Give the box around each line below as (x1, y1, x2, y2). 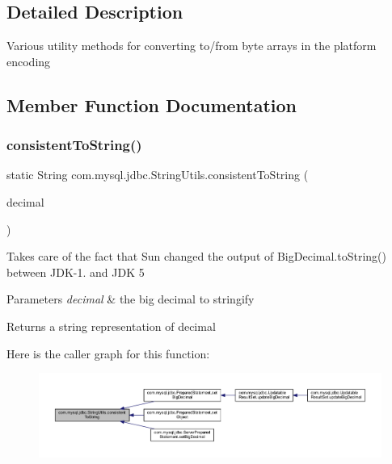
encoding (6, 52, 51, 69)
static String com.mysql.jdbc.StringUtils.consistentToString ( (6, 166, 309, 183)
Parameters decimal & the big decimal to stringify (6, 291, 255, 307)
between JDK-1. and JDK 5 (6, 263, 145, 280)
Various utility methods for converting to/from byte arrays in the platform (6, 37, 377, 54)
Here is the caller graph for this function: (6, 345, 210, 362)
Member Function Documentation (6, 92, 297, 117)
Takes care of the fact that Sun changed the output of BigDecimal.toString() (6, 248, 386, 265)
